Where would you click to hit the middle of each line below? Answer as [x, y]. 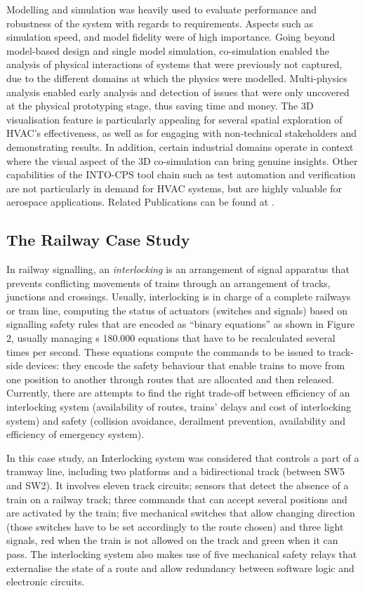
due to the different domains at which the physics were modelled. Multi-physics [177, 78]
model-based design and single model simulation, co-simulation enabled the [168, 50]
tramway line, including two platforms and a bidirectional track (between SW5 [176, 471]
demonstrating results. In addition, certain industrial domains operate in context [180, 146]
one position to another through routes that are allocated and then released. [171, 379]
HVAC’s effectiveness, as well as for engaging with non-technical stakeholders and [182, 133]
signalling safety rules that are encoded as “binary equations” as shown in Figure [181, 324]
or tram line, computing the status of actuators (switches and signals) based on [177, 310]
